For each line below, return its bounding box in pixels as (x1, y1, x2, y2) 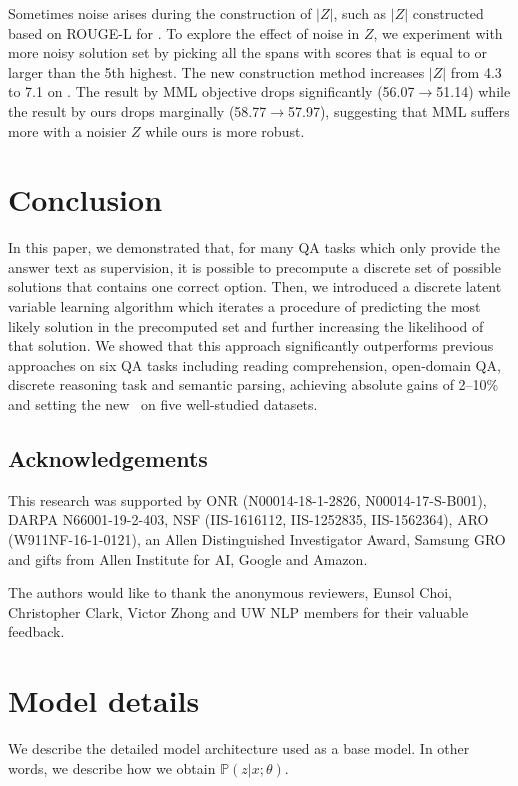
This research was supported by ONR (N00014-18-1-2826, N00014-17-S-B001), (8, 489, 487, 510)
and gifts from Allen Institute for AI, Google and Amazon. (8, 548, 368, 569)
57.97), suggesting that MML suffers (287, 100, 510, 121)
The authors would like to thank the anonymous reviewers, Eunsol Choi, (8, 582, 452, 603)
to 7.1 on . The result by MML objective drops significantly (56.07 (8, 81, 415, 102)
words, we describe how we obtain (8, 757, 216, 778)
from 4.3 (450, 61, 502, 82)
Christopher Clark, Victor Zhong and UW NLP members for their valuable (8, 601, 469, 622)
